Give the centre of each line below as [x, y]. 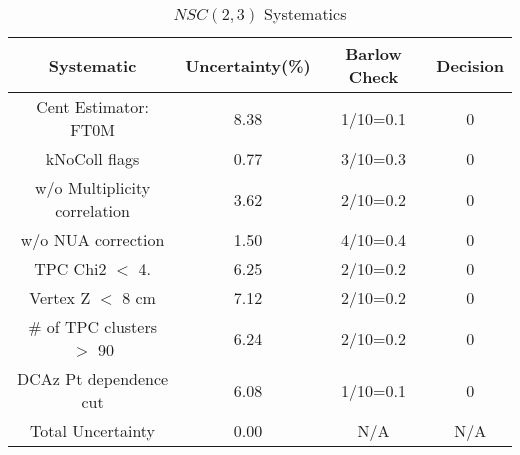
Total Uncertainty [93, 430]
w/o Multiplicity [93, 187]
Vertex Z [60, 297]
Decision [470, 65]
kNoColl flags [92, 158]
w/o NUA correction [92, 239]
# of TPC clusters [93, 326]
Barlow [373, 53]
